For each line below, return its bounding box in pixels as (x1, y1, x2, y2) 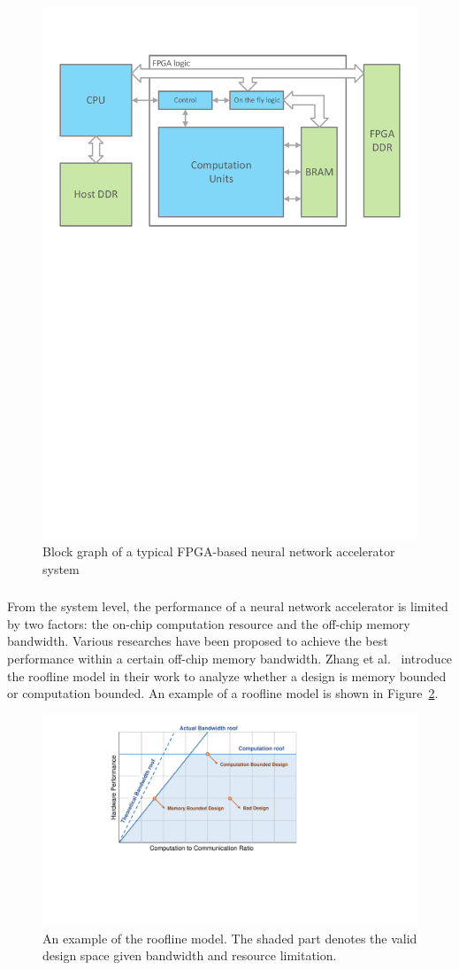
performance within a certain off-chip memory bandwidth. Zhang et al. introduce (7, 649, 453, 667)
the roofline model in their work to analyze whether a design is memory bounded (7, 666, 447, 685)
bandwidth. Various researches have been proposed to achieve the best (7, 632, 388, 650)
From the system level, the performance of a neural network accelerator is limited (7, 597, 448, 616)
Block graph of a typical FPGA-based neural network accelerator (42, 542, 395, 561)
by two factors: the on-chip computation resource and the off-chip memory (7, 614, 410, 632)
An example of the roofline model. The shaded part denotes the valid (42, 928, 417, 947)
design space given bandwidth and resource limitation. (42, 946, 337, 965)
